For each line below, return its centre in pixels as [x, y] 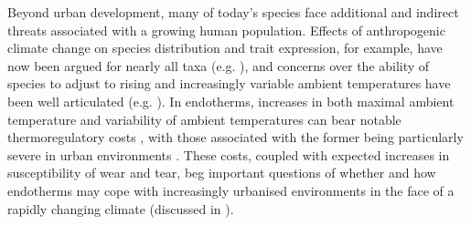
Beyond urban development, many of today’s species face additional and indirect [233, 12]
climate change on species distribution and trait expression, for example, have [225, 48]
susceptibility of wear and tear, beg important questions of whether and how [222, 173]
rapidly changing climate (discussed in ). [121, 208]
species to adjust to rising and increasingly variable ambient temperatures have [229, 83]
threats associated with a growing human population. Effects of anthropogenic [226, 30]
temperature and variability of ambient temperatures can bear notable [204, 119]
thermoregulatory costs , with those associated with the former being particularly [235, 137]
